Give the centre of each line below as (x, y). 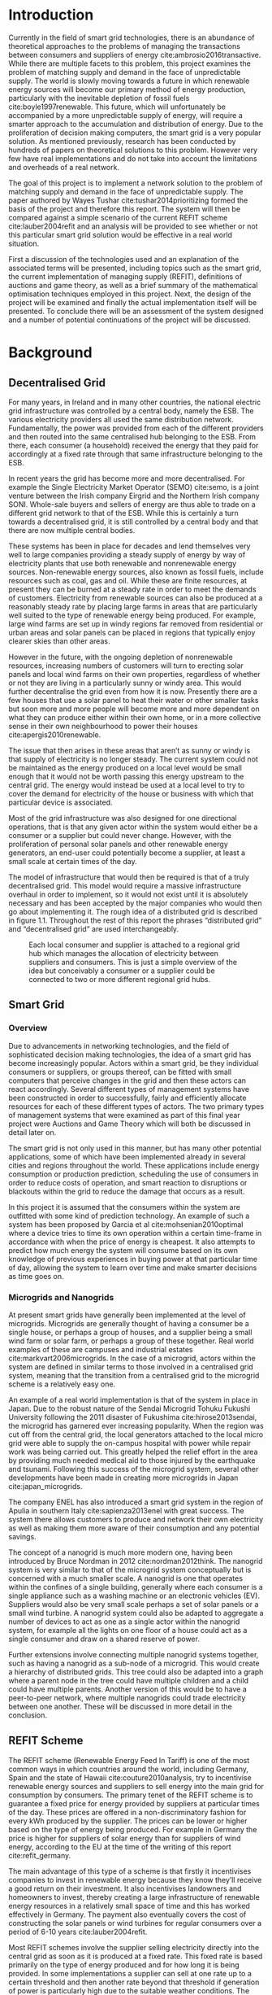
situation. (24, 243)
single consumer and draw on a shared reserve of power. (104, 1639)
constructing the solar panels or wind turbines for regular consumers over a (135, 1923)
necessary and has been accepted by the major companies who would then (135, 903)
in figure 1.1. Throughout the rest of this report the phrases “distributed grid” (135, 920)
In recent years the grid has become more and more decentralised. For (127, 478)
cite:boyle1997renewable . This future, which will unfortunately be (117, 107)
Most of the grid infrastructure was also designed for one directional (123, 818)
